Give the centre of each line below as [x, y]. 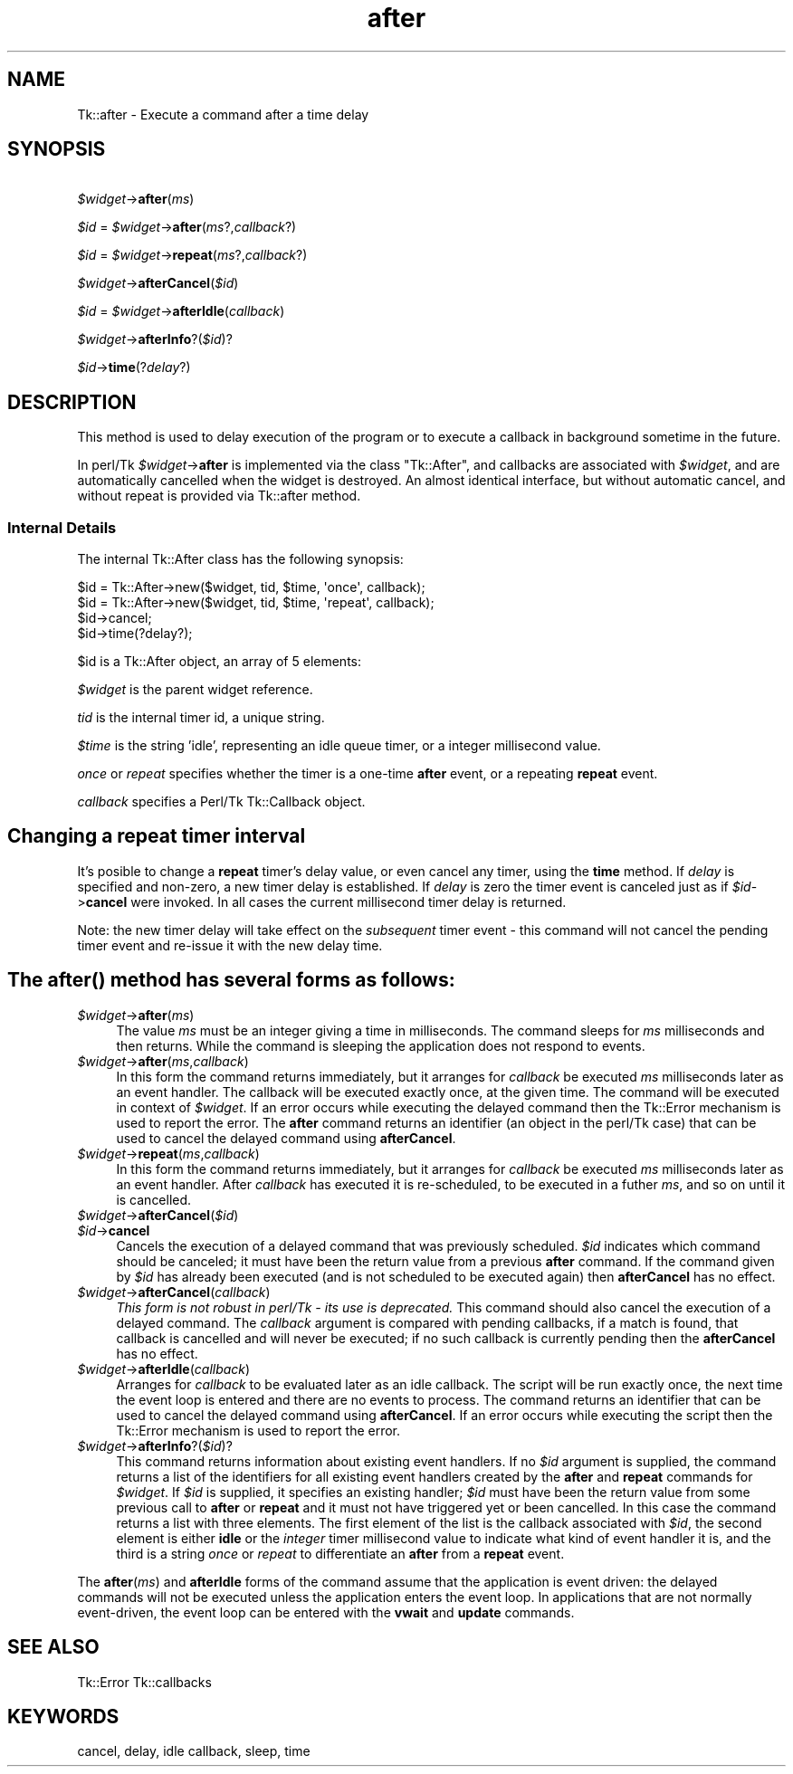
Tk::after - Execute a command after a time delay [223, 114]
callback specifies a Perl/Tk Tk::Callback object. [221, 802]
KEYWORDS [63, 1716]
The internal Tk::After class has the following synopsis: [240, 559]
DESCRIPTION [72, 402]
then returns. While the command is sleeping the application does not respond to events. [381, 1045]
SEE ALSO [53, 1647]
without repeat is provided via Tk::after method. [219, 496]
